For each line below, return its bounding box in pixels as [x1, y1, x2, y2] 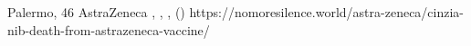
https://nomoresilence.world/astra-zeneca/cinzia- [189, 3, 465, 21]
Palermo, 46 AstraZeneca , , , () [7, 3, 185, 21]
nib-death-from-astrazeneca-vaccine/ [7, 20, 210, 39]
